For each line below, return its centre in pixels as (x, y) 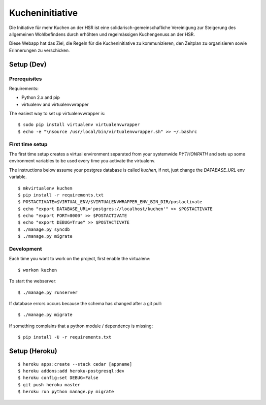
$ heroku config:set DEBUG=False (58, 378)
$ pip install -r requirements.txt (61, 195)
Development (26, 249)
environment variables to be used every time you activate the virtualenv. (82, 161)
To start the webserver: (33, 281)
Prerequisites (25, 79)
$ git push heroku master (49, 385)
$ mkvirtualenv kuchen (45, 188)
